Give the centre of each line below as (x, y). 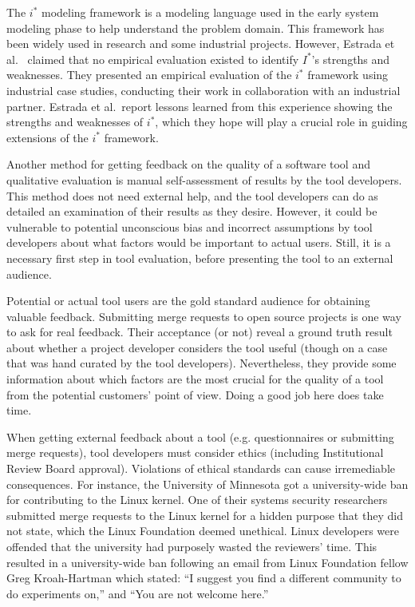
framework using (348, 75)
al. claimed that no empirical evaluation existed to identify (153, 59)
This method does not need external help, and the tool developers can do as (192, 195)
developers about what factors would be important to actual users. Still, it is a (199, 242)
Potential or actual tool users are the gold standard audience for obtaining (188, 301)
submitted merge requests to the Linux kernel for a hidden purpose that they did (205, 515)
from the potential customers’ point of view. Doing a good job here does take (195, 394)
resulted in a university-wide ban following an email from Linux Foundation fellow (207, 562)
